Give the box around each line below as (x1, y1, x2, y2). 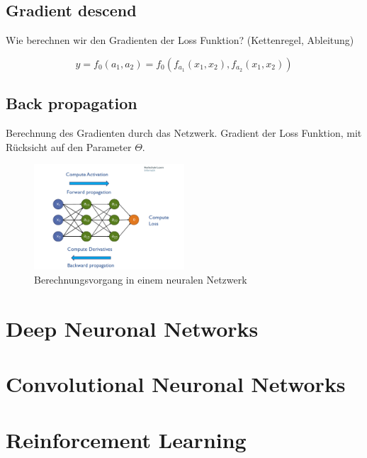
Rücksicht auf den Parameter (6, 139, 132, 154)
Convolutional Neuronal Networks (6, 369, 346, 398)
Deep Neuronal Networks (6, 313, 259, 342)
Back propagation (6, 92, 137, 114)
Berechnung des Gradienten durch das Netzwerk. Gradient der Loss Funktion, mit (6, 125, 362, 140)
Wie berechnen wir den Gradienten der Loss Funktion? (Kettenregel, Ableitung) (6, 33, 354, 48)
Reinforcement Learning (6, 425, 247, 454)
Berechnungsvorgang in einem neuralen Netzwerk (34, 272, 247, 287)
